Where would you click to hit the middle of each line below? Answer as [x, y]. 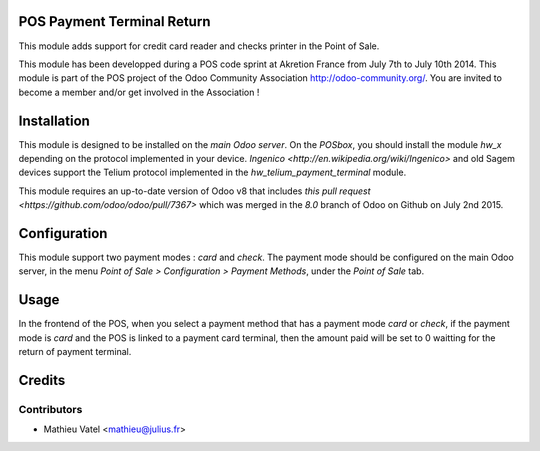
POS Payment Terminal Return [114, 21]
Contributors [50, 409]
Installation [54, 120]
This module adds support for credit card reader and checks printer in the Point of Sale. [199, 46]
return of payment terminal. [75, 352]
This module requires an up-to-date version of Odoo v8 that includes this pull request [194, 191]
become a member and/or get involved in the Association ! [139, 92]
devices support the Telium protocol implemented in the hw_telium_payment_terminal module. [212, 172]
